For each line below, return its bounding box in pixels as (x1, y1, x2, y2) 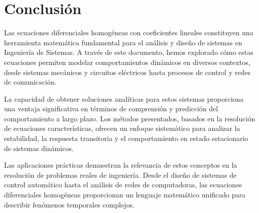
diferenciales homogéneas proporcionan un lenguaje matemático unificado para (4, 189, 246, 200)
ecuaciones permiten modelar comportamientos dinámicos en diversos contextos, (4, 56, 250, 67)
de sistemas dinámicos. (4, 143, 74, 153)
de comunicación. (4, 77, 57, 87)
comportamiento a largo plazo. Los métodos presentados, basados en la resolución (4, 113, 255, 123)
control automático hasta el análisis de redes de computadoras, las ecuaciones (4, 179, 242, 190)
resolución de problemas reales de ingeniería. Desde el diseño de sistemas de (4, 169, 237, 180)
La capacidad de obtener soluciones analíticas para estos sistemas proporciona (4, 93, 244, 104)
